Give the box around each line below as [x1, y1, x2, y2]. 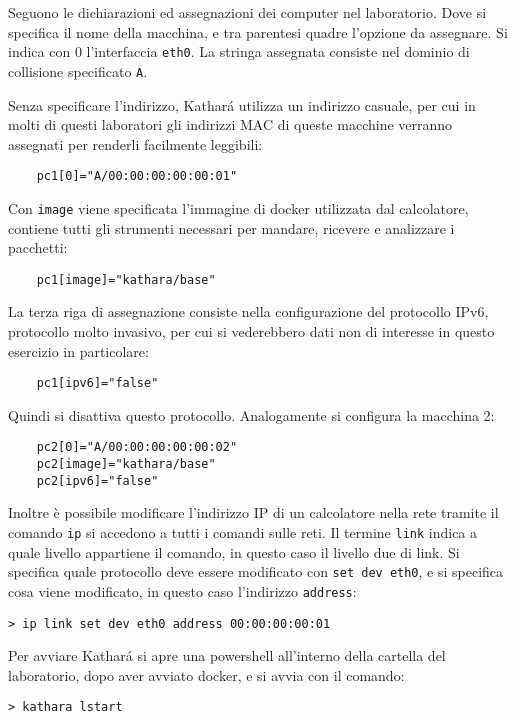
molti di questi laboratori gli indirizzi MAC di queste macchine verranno [8, 114, 453, 135]
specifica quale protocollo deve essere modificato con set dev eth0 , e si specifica [8, 561, 504, 582]
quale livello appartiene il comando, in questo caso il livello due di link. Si [8, 541, 460, 562]
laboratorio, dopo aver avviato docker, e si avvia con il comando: [8, 664, 405, 685]
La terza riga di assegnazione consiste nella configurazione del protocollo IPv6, [8, 301, 489, 322]
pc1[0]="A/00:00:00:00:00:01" [36, 169, 238, 184]
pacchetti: [8, 237, 68, 258]
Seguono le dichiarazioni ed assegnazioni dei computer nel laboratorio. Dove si [8, 2, 487, 22]
